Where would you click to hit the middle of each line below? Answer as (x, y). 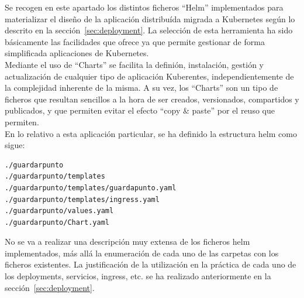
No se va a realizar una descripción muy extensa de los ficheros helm (127, 242)
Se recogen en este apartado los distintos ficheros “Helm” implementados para (144, 7)
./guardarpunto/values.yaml (59, 211)
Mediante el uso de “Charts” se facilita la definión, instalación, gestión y (134, 64)
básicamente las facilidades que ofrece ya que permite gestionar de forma (135, 41)
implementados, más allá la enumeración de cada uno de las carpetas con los (142, 253)
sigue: (15, 145)
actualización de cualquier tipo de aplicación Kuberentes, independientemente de (149, 76)
